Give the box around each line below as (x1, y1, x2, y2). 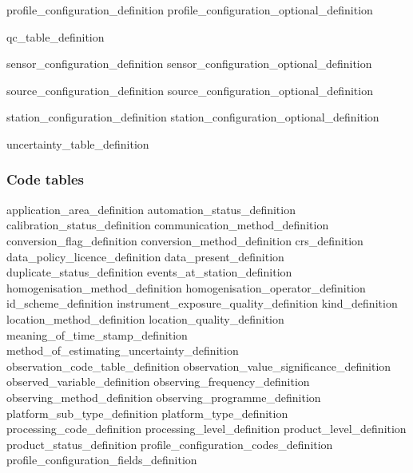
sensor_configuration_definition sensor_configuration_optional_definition (6, 55, 372, 72)
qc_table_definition (6, 28, 105, 45)
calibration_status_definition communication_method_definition (6, 217, 329, 233)
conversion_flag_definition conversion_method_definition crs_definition (6, 232, 363, 248)
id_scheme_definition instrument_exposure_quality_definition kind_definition (6, 295, 398, 312)
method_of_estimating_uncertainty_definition (6, 342, 239, 359)
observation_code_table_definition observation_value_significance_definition (6, 357, 391, 374)
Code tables (6, 169, 85, 189)
